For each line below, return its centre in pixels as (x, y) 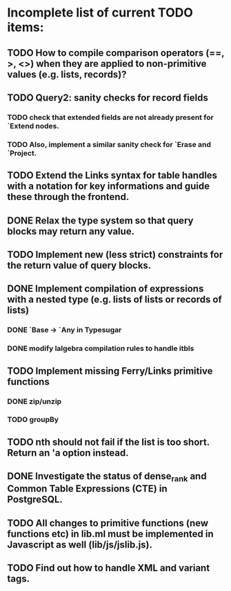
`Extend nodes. (33, 126)
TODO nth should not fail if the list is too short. (109, 442)
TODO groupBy (33, 420)
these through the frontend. (68, 197)
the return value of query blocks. (79, 265)
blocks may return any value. (71, 231)
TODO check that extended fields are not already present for (110, 117)
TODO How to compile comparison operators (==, (116, 53)
